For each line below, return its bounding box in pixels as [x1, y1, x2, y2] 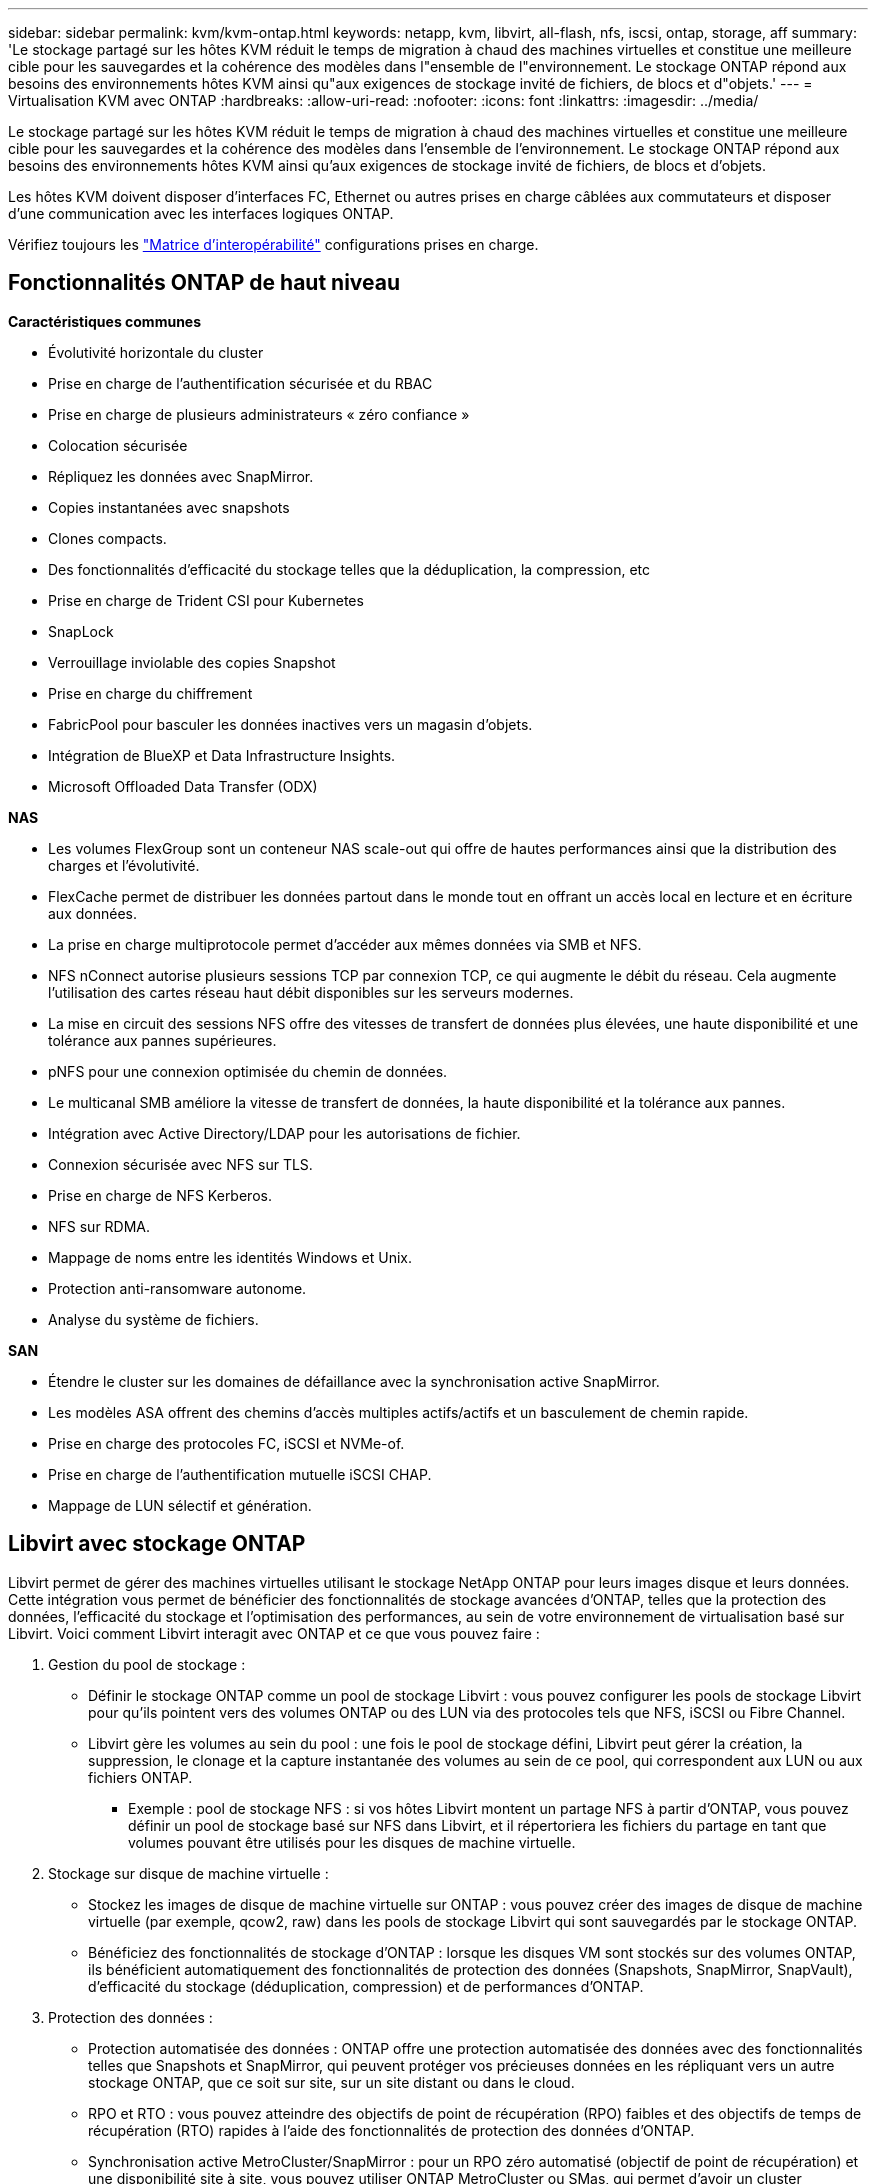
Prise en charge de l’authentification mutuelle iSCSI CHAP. [48, 1465, 432, 1483]
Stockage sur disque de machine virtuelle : [48, 1864, 329, 1882]
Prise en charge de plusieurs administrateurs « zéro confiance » [48, 405, 470, 423]
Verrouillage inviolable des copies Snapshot [48, 653, 336, 671]
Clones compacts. [48, 529, 167, 547]
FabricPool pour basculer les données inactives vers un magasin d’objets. [48, 715, 533, 733]
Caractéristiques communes [8, 312, 202, 330]
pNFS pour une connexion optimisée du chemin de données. [48, 1062, 448, 1080]
